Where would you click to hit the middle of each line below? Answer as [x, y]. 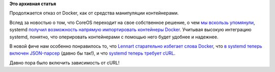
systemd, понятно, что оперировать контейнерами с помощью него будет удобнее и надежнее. [114, 37]
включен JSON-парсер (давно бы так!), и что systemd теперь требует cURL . [92, 53]
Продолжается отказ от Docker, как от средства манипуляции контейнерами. [94, 13]
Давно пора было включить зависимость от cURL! [64, 63]
